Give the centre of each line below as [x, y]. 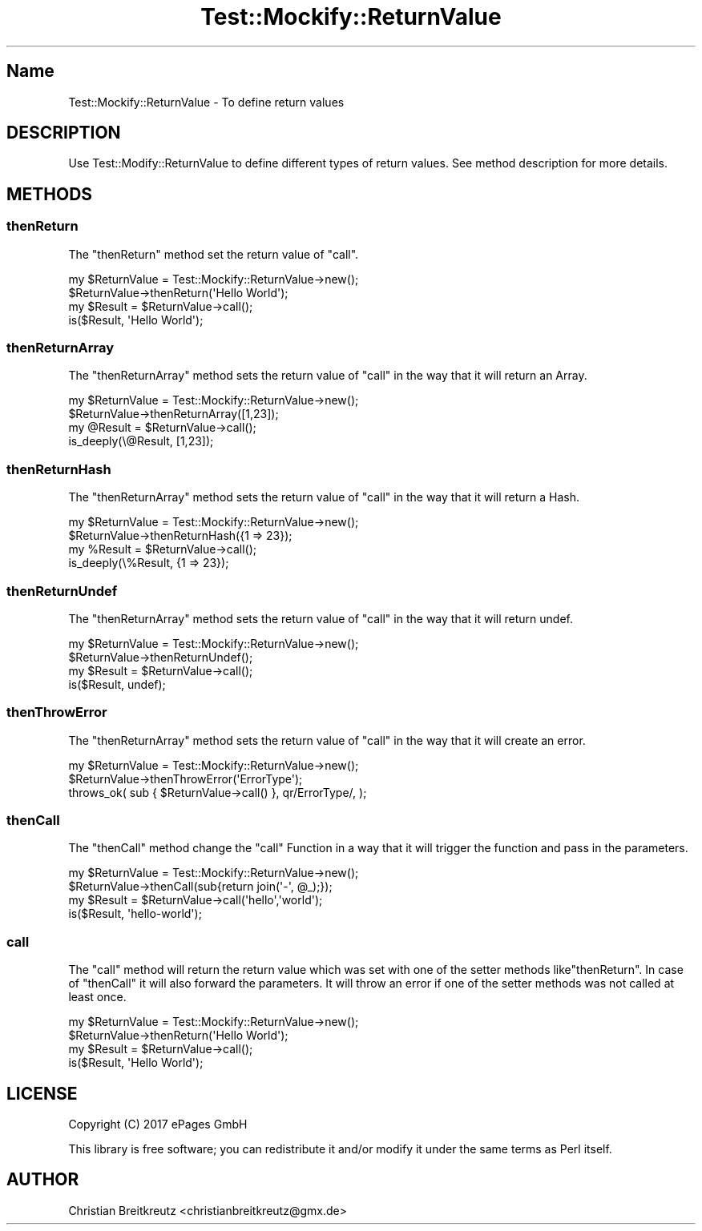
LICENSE [42, 1093]
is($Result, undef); [117, 684]
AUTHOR [43, 1180]
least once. [97, 997]
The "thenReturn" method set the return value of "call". [214, 254]
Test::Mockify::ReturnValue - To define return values [206, 102]
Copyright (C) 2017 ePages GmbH [158, 1124]
